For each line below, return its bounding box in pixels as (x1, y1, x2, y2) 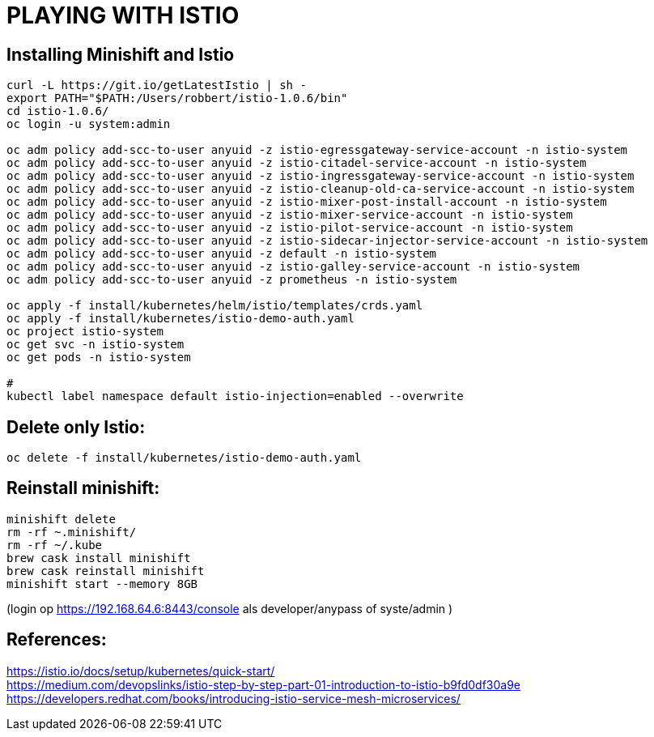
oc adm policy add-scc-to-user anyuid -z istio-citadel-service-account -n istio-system (6, 156, 587, 170)
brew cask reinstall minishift (6, 564, 205, 577)
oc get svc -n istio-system (6, 338, 185, 351)
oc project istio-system (6, 325, 163, 339)
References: (6, 629, 107, 650)
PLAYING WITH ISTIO (6, 2, 240, 29)
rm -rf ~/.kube (6, 538, 103, 552)
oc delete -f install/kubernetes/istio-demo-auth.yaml (6, 451, 362, 465)
